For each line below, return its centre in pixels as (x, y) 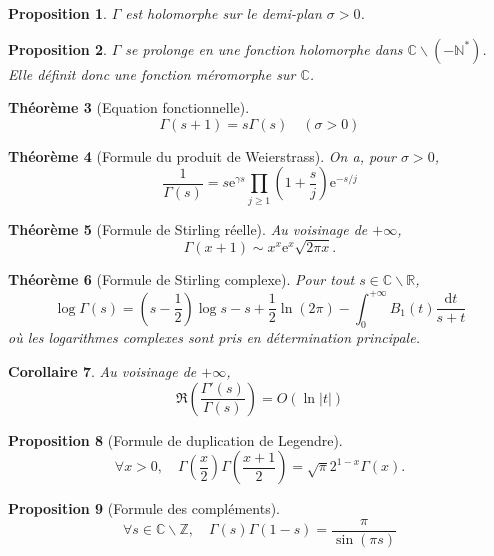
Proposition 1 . (57, 13)
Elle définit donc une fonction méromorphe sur (152, 73)
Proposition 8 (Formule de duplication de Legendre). (175, 439)
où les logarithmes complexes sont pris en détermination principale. (214, 337)
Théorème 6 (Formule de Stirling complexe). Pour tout (181, 279)
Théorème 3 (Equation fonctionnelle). (129, 107)
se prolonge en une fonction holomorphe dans (264, 48)
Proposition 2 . (57, 48)
